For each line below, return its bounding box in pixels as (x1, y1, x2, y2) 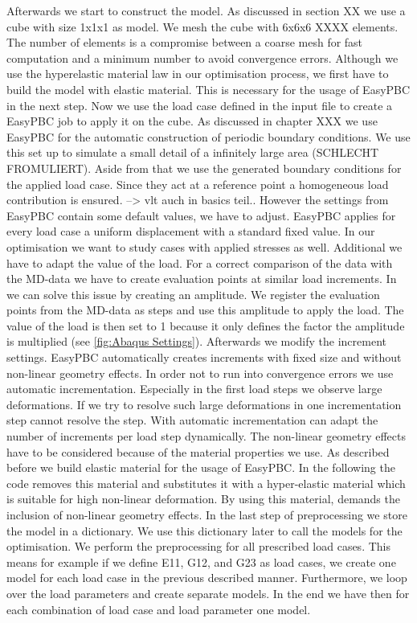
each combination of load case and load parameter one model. (6, 600, 311, 617)
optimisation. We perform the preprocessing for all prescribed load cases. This (6, 538, 390, 555)
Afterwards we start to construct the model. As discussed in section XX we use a (6, 2, 406, 18)
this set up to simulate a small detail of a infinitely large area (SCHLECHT (6, 144, 379, 161)
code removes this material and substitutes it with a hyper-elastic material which (6, 474, 406, 491)
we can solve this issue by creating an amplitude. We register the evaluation (6, 285, 380, 302)
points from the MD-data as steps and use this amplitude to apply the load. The (6, 301, 404, 318)
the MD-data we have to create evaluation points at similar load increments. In (6, 270, 397, 287)
